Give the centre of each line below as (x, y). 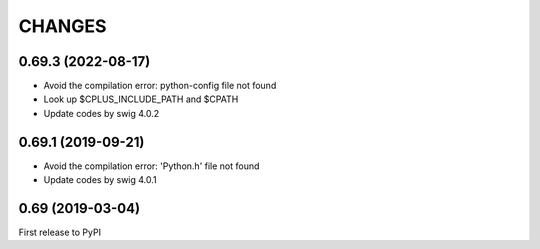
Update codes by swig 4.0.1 (100, 180)
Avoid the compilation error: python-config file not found (160, 86)
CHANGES (62, 26)
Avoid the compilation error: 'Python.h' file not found (151, 166)
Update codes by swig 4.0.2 (101, 113)
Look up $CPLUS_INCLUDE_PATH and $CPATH (141, 99)
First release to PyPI (60, 232)
